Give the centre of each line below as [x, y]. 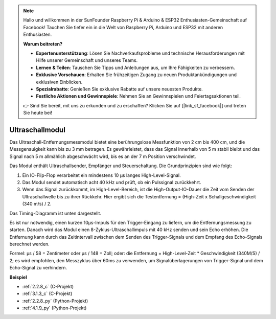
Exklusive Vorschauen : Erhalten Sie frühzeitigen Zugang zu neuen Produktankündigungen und [136, 75]
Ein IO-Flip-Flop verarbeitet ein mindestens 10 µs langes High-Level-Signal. [101, 175]
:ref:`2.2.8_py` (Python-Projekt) [55, 301]
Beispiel [18, 277]
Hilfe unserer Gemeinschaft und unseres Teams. [87, 60]
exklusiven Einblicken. [59, 82]
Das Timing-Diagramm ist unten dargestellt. [55, 213]
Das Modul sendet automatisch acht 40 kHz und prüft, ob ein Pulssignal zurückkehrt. [112, 182]
